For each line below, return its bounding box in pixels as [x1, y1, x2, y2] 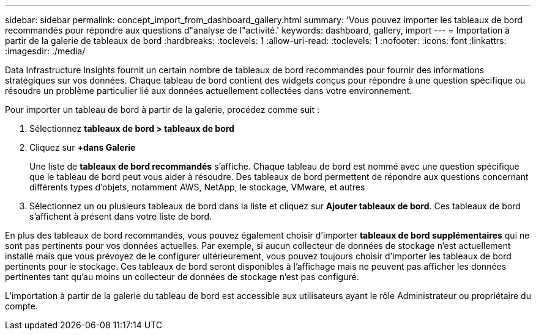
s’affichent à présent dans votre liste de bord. [29, 211, 212, 222]
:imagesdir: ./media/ [5, 46, 86, 56]
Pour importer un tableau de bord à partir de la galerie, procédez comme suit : [5, 104, 320, 115]
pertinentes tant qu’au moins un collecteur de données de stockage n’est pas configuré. [5, 272, 359, 282]
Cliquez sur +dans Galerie [29, 142, 136, 153]
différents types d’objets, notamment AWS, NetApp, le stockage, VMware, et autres [29, 182, 365, 192]
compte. [5, 301, 38, 311]
